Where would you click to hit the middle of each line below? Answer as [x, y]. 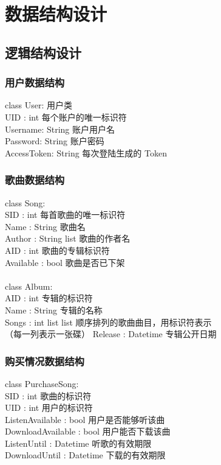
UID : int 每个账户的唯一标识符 [66, 117]
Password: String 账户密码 [55, 141]
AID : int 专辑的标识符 [49, 298]
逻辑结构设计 [43, 52]
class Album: [29, 286]
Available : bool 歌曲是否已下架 [65, 262]
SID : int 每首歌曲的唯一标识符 [65, 215]
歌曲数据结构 [35, 180]
